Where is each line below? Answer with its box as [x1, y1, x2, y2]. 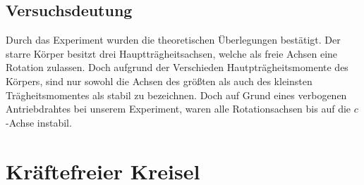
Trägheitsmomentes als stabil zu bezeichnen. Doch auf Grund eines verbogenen [6, 87, 347, 102]
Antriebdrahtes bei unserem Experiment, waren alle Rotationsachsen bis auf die [6, 101, 351, 116]
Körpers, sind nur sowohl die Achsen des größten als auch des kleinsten [6, 73, 313, 88]
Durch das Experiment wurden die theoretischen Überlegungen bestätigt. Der [6, 32, 341, 47]
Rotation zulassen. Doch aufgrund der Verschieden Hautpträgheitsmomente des [6, 60, 348, 75]
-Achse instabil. [6, 115, 72, 129]
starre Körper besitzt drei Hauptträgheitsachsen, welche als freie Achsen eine [6, 46, 338, 60]
